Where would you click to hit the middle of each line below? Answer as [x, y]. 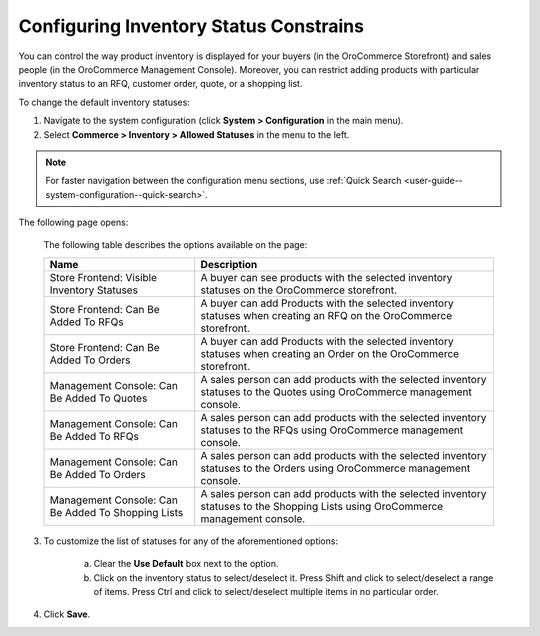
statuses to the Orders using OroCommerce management [335, 468]
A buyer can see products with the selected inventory [326, 277]
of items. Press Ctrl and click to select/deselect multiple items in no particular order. [266, 592]
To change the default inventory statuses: [104, 102]
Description [229, 264]
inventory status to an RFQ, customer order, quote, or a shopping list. [160, 84]
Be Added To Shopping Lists [116, 512]
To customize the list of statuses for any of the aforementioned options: [191, 541]
